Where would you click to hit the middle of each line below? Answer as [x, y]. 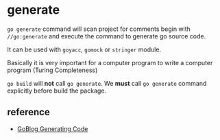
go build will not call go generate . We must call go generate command [107, 83]
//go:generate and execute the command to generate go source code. [107, 36]
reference [28, 112]
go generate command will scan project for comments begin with [99, 29]
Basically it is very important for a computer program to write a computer [110, 62]
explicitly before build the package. [57, 91]
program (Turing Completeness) [52, 70]
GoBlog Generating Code [52, 128]
